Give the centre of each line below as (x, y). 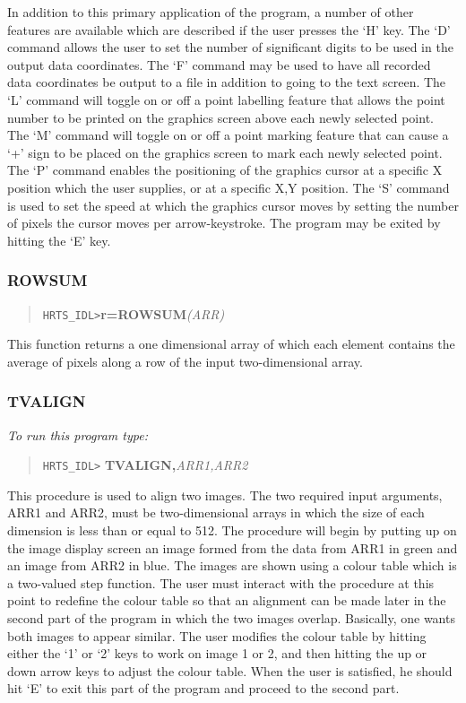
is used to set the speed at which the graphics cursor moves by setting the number (233, 205)
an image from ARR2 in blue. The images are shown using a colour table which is (232, 565)
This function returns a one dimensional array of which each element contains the (231, 344)
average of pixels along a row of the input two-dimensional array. (185, 361)
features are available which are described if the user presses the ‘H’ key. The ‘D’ (229, 29)
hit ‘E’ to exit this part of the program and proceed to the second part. (203, 688)
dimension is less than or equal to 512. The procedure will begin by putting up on (232, 530)
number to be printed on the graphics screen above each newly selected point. (220, 117)
